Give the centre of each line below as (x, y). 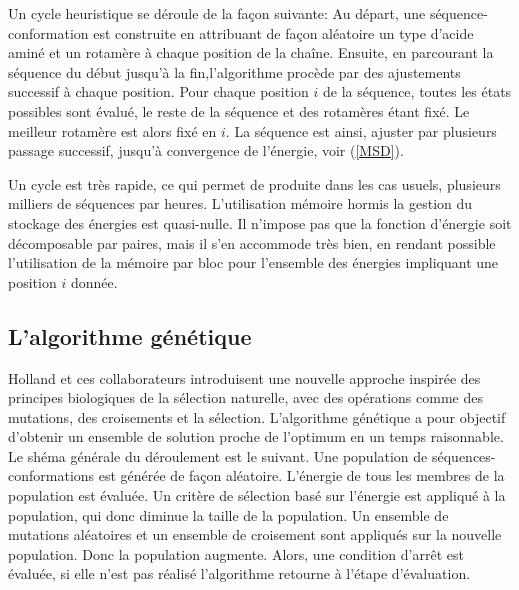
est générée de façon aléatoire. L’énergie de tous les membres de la (301, 475)
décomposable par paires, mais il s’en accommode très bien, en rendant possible (252, 242)
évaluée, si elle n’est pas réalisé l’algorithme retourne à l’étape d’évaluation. (239, 573)
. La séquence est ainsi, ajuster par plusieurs (361, 130)
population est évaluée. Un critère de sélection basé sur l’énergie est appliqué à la (257, 495)
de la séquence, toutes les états (417, 91)
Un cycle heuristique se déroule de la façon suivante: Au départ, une (217, 13)
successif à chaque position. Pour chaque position (158, 91)
